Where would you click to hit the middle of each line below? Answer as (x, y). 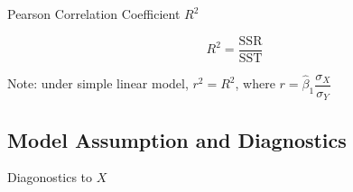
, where (255, 83)
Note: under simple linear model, (98, 83)
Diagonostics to (50, 177)
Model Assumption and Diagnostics (177, 139)
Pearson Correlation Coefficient (94, 14)
